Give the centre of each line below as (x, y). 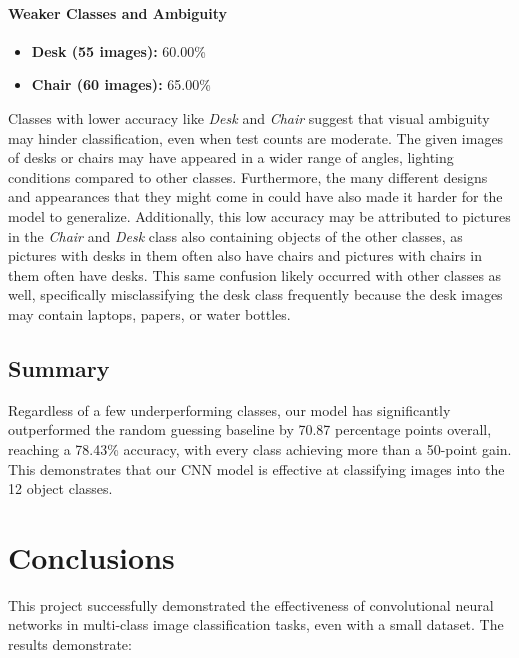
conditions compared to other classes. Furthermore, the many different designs (248, 176)
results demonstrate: (70, 644)
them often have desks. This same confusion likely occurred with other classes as (255, 274)
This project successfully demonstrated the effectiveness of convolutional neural (251, 604)
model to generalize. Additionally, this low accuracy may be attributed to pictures (259, 215)
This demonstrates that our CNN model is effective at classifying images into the (256, 468)
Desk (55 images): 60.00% (118, 50)
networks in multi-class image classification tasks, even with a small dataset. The (256, 624)
